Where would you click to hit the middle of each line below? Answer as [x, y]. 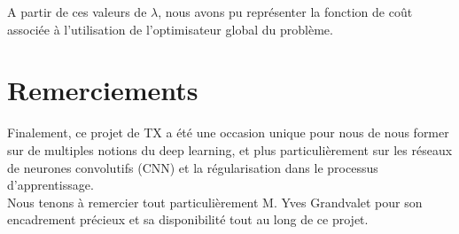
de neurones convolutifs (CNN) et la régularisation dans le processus [193, 167]
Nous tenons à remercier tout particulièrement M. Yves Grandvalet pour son [215, 202]
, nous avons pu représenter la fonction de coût [285, 12]
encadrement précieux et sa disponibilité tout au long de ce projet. [188, 219]
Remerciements [103, 90]
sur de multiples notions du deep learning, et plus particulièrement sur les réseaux [230, 149]
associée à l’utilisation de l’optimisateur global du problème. [170, 29]
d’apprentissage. [51, 185]
